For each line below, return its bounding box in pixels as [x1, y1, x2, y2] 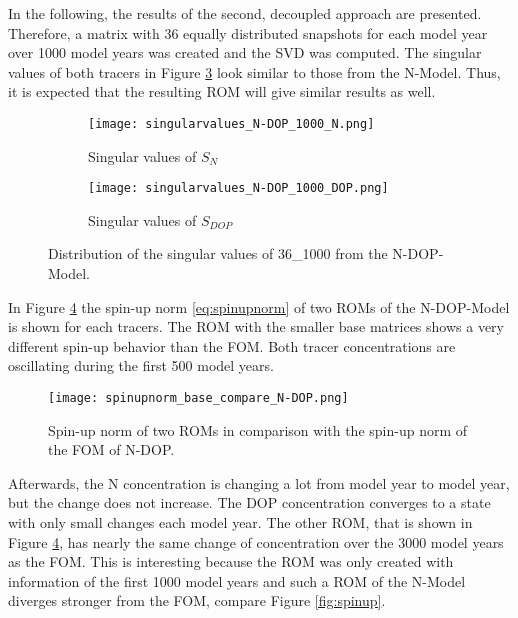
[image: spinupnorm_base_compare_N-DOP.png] [48, 391, 349, 406]
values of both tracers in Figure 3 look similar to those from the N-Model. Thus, [8, 61, 501, 82]
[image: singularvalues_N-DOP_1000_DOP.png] [88, 181, 389, 196]
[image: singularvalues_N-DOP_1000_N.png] [88, 116, 375, 131]
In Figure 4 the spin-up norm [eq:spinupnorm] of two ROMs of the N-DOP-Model [8, 296, 510, 317]
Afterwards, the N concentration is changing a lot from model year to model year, [8, 472, 510, 493]
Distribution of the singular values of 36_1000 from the [48, 243, 388, 264]
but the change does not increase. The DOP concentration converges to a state [8, 492, 491, 513]
